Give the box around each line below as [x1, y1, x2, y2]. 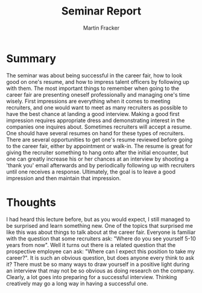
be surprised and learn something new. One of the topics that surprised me [6, 222, 193, 229]
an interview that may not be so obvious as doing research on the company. [6, 267, 195, 274]
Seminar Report [61, 4, 142, 18]
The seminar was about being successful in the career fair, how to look [6, 71, 183, 79]
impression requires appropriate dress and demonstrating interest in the [6, 117, 185, 124]
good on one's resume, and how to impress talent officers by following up [6, 78, 190, 85]
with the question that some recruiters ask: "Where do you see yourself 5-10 [6, 234, 196, 242]
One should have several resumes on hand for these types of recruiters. [6, 129, 185, 137]
